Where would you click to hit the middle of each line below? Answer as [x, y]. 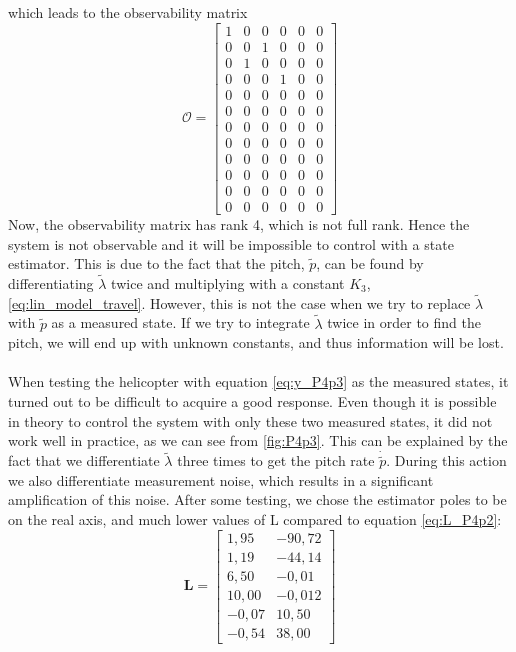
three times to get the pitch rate [276, 460]
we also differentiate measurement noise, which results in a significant [221, 479]
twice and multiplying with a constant [228, 282]
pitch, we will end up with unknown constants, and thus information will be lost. [256, 342]
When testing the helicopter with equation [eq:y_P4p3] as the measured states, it [258, 381]
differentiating [51, 282]
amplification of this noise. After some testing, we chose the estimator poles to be [257, 499]
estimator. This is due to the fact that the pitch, [156, 263]
